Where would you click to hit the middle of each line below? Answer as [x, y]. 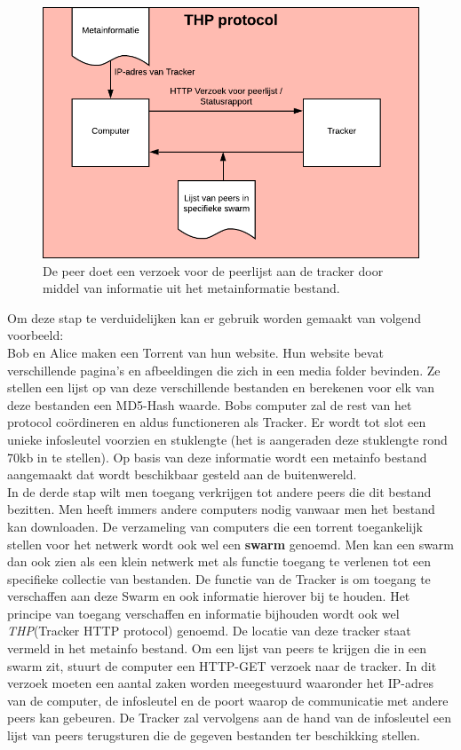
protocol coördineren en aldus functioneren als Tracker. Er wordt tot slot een [217, 422]
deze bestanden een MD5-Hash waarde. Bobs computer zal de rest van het [210, 404]
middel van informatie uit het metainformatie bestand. [191, 288]
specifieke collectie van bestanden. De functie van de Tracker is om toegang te [219, 578]
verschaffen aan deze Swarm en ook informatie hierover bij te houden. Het [209, 596]
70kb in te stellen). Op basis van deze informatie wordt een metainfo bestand [217, 457]
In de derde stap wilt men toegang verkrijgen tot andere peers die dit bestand [219, 491]
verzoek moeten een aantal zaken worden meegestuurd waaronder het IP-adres [221, 683]
